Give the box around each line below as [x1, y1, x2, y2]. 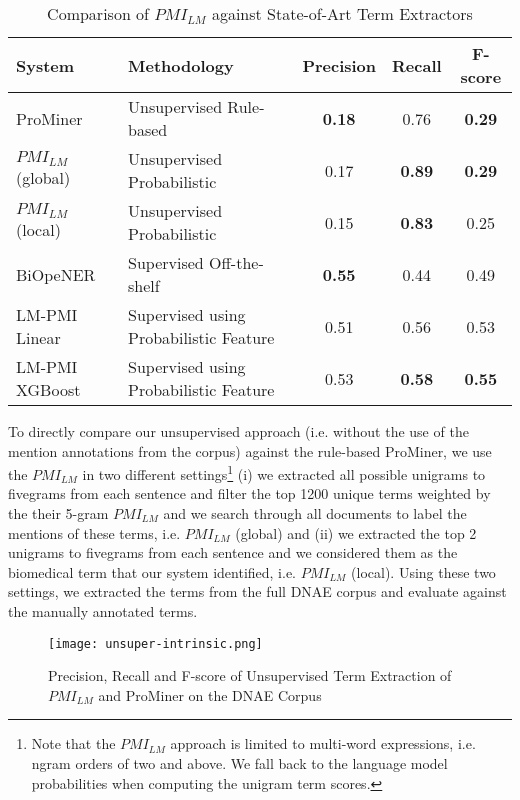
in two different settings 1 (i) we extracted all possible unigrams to [82, 461, 486, 484]
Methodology [128, 53, 234, 77]
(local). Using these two [351, 561, 496, 582]
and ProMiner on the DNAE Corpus [98, 684, 322, 705]
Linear [16, 326, 61, 349]
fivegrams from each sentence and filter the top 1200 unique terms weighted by [8, 483, 491, 504]
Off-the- [209, 251, 264, 274]
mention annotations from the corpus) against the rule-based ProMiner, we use [8, 440, 492, 461]
